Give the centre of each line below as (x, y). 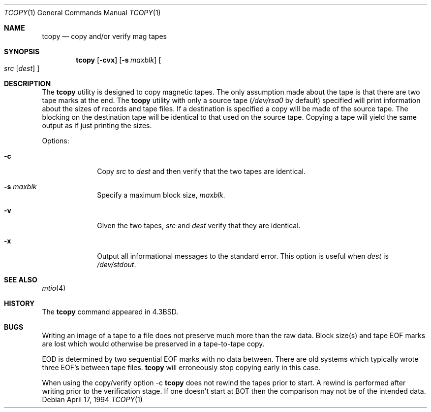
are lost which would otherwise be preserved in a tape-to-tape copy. (153, 344)
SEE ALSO (21, 280)
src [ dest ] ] (22, 68)
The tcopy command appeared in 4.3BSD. (110, 312)
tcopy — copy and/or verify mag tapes (104, 36)
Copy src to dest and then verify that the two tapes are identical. (201, 171)
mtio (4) (54, 288)
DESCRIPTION (28, 84)
